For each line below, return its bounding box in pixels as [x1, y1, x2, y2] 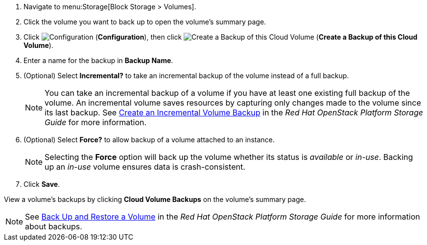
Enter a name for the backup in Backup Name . [24, 56, 173, 65]
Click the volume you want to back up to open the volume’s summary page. [24, 18, 266, 26]
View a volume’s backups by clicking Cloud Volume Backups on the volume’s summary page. [4, 195, 306, 203]
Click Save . [24, 180, 60, 188]
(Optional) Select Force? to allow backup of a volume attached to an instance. [24, 135, 275, 144]
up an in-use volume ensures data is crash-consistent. [45, 162, 245, 172]
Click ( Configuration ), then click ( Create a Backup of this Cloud [24, 33, 418, 41]
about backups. [25, 222, 82, 231]
